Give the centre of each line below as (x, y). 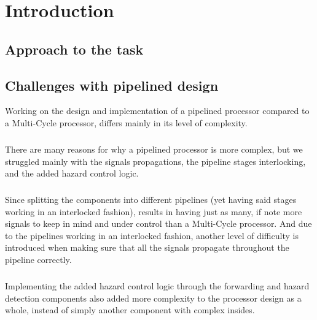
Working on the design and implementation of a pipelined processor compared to (157, 111)
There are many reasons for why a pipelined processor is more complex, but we (154, 149)
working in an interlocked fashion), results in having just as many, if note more (154, 211)
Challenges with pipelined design (112, 85)
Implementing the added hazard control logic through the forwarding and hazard (157, 286)
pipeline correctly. (38, 260)
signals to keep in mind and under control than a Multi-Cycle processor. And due (158, 223)
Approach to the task (74, 49)
